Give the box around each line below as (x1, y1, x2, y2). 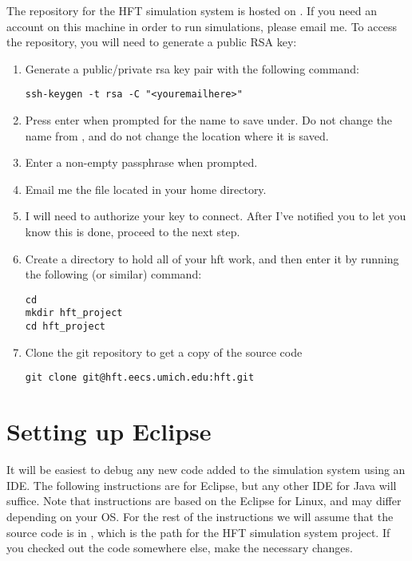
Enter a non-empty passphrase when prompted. (25, 154, 258, 171)
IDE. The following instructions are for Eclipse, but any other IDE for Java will (6, 476, 397, 493)
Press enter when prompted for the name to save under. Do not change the (25, 112, 393, 128)
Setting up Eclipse (6, 415, 212, 448)
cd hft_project (25, 321, 106, 333)
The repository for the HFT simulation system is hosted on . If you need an (6, 2, 377, 18)
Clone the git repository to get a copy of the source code (25, 343, 303, 360)
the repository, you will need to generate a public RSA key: (6, 34, 297, 50)
